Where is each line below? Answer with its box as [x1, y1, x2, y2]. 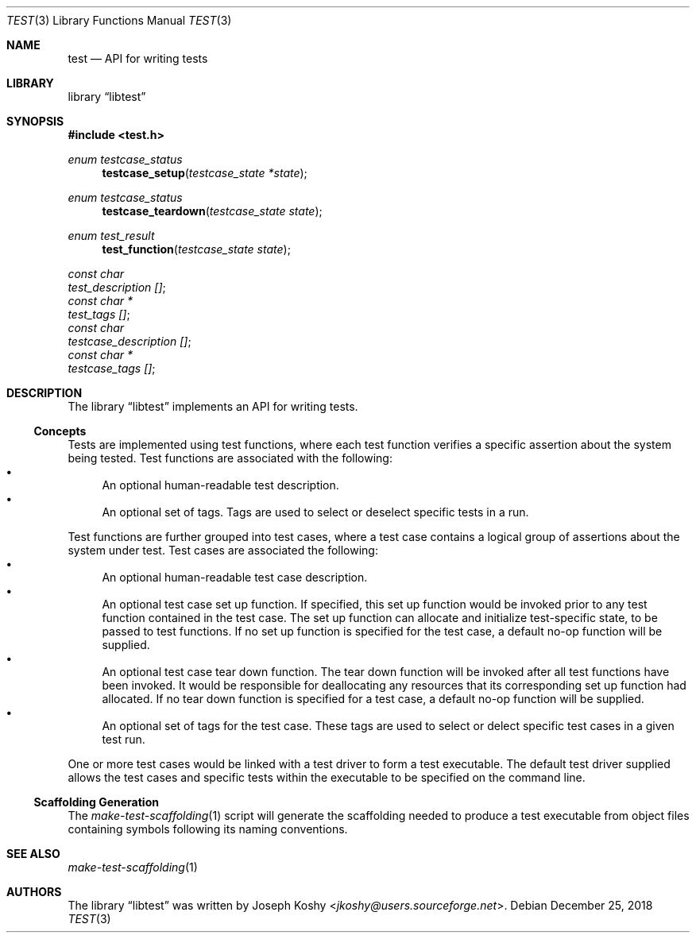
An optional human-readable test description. [102, 478, 339, 492]
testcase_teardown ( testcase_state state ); [102, 204, 323, 218]
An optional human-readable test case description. [102, 570, 368, 584]
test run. [102, 732, 145, 746]
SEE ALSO [6, 847, 60, 860]
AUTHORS [6, 885, 62, 898]
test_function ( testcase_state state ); [102, 242, 291, 256]
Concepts [33, 424, 87, 438]
